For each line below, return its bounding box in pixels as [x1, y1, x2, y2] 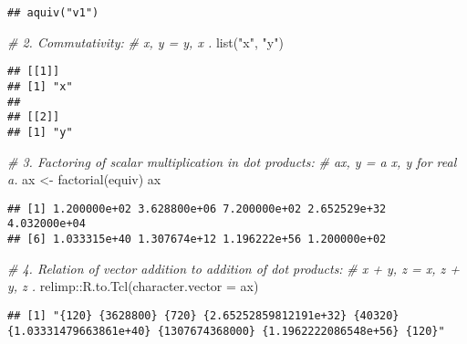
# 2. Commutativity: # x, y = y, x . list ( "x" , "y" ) [7, 32, 284, 51]
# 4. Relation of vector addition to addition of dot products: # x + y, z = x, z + [7, 258, 460, 277]
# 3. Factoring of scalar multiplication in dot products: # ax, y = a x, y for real [7, 151, 457, 171]
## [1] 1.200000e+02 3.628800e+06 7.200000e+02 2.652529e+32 [7, 202, 387, 215]
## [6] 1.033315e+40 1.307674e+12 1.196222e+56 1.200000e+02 [7, 233, 387, 246]
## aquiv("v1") [7, 6, 99, 19]
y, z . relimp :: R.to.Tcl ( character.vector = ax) [7, 276, 259, 296]
